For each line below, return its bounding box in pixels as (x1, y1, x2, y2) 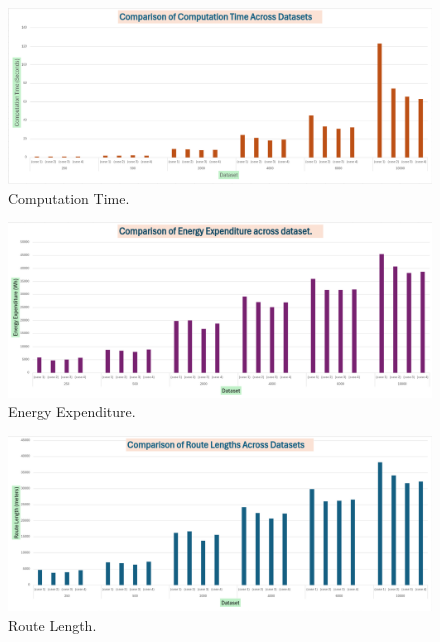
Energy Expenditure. (8, 401, 136, 422)
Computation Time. (8, 187, 130, 208)
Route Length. (8, 615, 97, 636)
